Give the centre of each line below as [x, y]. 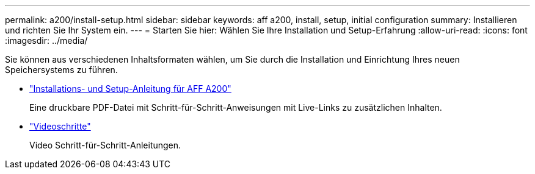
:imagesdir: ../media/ [46, 40]
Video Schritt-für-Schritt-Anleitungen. [105, 145]
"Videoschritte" [60, 126]
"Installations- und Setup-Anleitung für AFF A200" [130, 89]
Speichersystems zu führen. [61, 70]
